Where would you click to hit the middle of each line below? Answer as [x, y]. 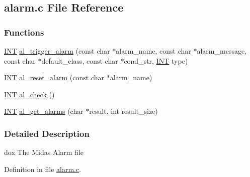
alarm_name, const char [153, 51]
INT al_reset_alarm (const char [54, 77]
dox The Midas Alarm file [44, 152]
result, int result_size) [123, 111]
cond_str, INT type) [156, 60]
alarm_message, [222, 51]
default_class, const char [80, 60]
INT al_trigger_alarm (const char [57, 51]
